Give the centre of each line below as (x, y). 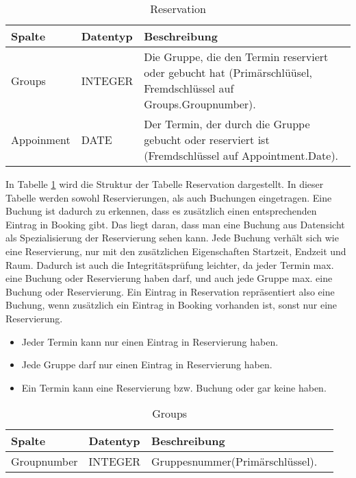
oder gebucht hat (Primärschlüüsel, (228, 72)
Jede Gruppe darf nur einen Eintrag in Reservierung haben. (147, 365)
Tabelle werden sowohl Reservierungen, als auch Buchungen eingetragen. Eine (169, 197)
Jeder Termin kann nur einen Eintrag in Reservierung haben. (150, 341)
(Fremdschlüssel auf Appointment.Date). (241, 155)
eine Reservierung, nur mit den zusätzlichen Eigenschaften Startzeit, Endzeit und (176, 251)
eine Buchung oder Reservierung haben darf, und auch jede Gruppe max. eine (169, 278)
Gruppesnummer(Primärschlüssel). (234, 462)
